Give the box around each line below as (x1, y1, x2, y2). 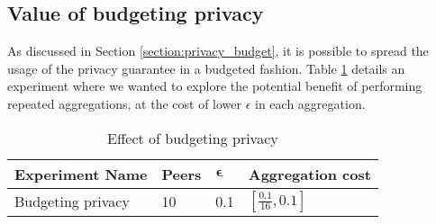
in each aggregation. (255, 94, 366, 112)
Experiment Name (14, 163, 148, 184)
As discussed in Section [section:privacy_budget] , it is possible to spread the (7, 41, 429, 60)
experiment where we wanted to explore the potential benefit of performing (7, 76, 422, 95)
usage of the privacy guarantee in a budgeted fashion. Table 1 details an (7, 58, 405, 77)
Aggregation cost (248, 163, 371, 184)
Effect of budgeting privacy (107, 127, 278, 148)
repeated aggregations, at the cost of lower (7, 94, 242, 112)
